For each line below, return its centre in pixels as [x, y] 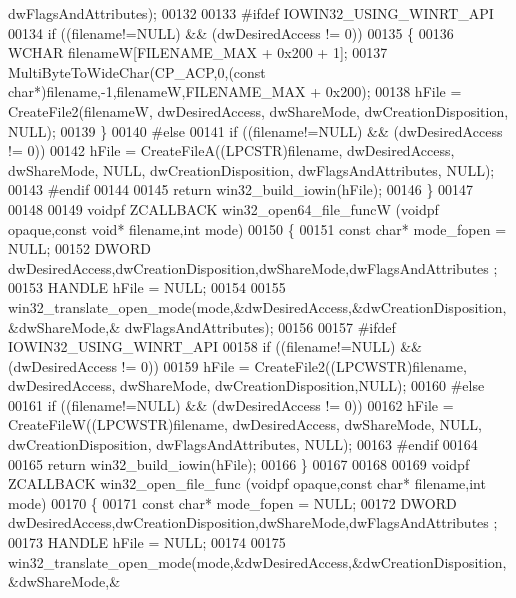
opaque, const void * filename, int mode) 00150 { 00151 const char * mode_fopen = [257, 228]
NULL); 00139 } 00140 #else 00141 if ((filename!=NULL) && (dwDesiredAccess [255, 130]
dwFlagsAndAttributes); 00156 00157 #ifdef [260, 326]
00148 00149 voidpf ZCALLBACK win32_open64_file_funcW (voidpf [223, 208]
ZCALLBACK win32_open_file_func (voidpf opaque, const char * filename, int [247, 483]
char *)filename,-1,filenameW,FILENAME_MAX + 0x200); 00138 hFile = [235, 91]
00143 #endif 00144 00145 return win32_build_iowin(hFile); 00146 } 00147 [241, 189]
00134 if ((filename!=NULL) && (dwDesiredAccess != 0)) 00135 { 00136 [231, 32]
